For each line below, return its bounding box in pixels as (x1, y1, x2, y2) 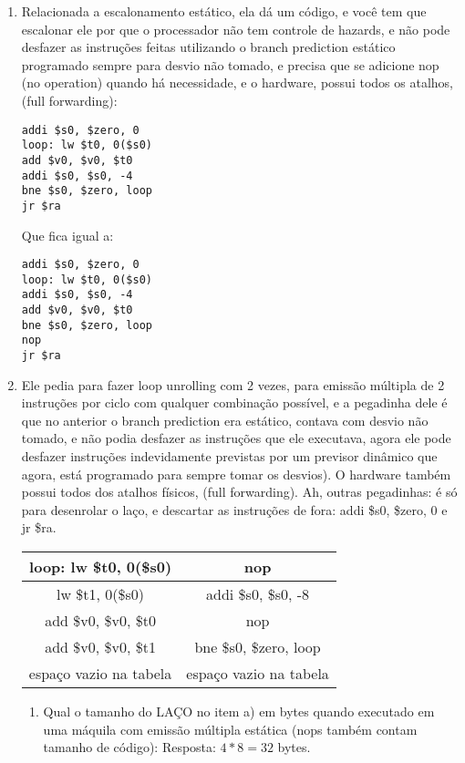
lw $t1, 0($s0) (57, 583, 145, 605)
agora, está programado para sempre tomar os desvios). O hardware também (21, 464, 451, 483)
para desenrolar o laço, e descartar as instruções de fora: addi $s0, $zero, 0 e (21, 500, 448, 519)
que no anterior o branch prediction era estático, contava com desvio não (21, 410, 429, 429)
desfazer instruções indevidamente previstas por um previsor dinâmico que (21, 447, 438, 466)
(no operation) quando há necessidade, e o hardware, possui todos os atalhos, (21, 73, 453, 92)
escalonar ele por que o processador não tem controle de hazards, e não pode (21, 19, 450, 38)
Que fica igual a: (21, 225, 114, 244)
